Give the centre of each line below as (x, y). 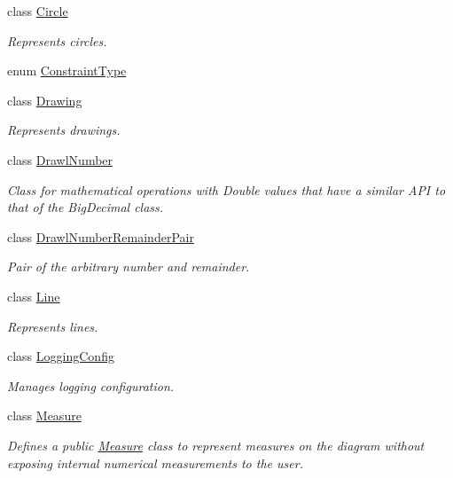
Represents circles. (57, 40)
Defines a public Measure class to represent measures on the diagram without (216, 445)
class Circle (38, 11)
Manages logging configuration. (91, 385)
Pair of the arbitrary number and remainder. (129, 266)
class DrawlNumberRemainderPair (101, 236)
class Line (34, 296)
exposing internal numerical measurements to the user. (155, 462)
